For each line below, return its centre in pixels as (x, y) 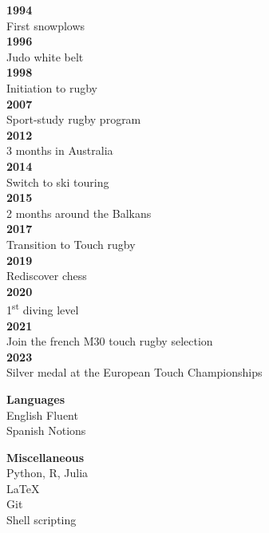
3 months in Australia (60, 150)
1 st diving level (43, 308)
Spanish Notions (46, 430)
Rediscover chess (47, 276)
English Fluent (42, 415)
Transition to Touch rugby (71, 244)
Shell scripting (42, 520)
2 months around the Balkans (79, 213)
